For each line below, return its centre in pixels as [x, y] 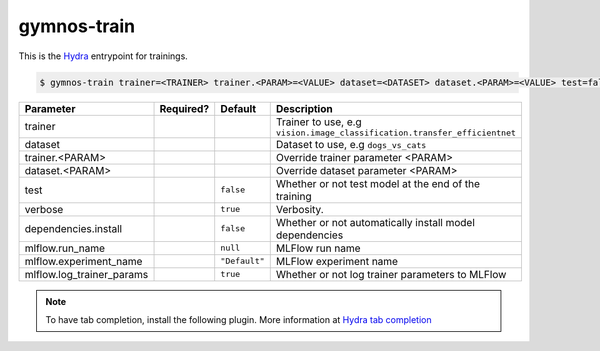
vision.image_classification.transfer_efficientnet [396, 132]
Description [304, 108]
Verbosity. [299, 209]
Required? [184, 108]
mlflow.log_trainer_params [86, 274]
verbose [44, 209]
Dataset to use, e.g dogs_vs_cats [351, 144]
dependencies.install [73, 228]
